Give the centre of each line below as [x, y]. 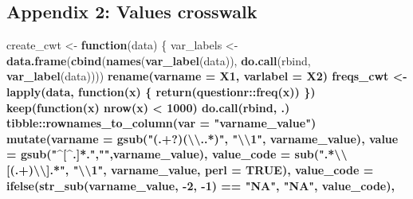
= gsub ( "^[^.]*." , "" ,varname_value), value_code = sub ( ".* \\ [177, 154]
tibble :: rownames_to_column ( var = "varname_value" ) [161, 123]
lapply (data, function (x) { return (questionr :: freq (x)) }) [161, 91]
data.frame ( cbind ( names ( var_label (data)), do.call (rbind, [159, 60]
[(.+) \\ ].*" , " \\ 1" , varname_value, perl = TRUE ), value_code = [190, 169]
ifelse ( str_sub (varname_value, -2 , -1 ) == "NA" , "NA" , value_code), [201, 185]
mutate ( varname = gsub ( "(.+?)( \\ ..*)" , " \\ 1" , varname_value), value [203, 138]
